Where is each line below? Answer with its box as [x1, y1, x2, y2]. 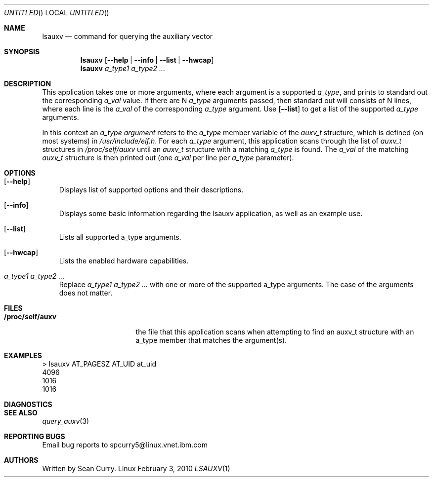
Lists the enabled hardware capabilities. [59, 257, 189, 265]
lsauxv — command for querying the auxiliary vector [42, 32, 213, 40]
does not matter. [59, 289, 113, 297]
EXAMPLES [4, 351, 42, 360]
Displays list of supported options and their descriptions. [59, 185, 244, 194]
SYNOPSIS [4, 47, 40, 56]
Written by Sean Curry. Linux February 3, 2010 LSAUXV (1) [42, 464, 230, 473]
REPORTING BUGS [4, 432, 65, 441]
